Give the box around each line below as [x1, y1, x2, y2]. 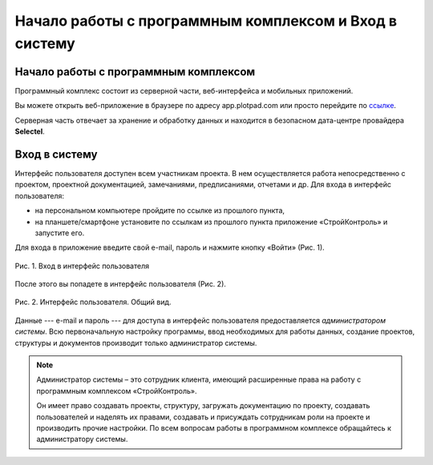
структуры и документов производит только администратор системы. [14, 338, 257, 347]
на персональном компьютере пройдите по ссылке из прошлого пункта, [34, 206, 285, 215]
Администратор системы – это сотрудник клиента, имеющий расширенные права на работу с [36, 375, 362, 384]
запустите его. [34, 228, 85, 238]
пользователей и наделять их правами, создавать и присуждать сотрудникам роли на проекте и [36, 412, 370, 422]
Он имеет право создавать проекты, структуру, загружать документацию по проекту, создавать [36, 401, 370, 411]
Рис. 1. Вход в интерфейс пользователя [14, 261, 150, 271]
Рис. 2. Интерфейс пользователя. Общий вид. [14, 297, 172, 307]
